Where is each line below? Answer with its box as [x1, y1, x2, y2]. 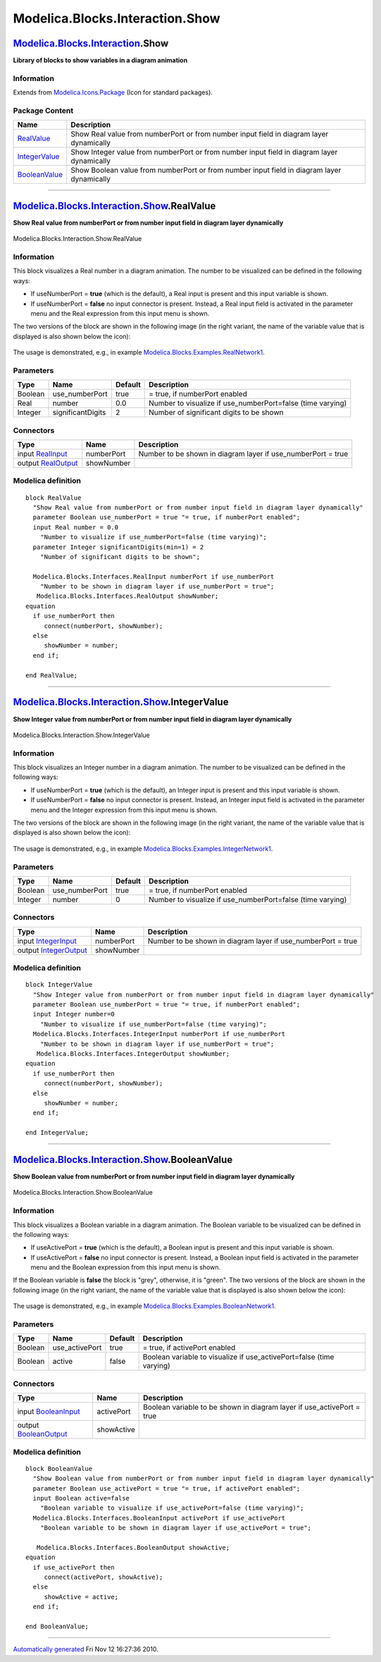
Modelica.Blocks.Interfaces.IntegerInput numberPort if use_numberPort [32, 1030, 286, 1038]
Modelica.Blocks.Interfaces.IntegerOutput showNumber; [36, 1049, 230, 1057]
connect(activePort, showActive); [44, 1573, 163, 1582]
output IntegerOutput [17, 945, 87, 955]
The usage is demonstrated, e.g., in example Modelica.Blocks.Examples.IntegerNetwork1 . [13, 844, 273, 853]
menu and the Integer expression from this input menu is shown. [30, 806, 218, 814]
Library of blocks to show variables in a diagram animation [13, 56, 188, 65]
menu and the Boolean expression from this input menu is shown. [30, 1263, 221, 1272]
